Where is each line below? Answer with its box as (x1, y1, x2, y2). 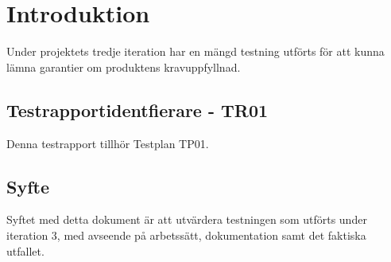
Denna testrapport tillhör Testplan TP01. (6, 135, 209, 151)
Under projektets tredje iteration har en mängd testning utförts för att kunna (6, 43, 385, 60)
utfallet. (6, 242, 45, 259)
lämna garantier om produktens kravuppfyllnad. (6, 58, 241, 75)
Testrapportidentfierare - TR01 (6, 97, 269, 122)
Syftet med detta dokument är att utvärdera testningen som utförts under (6, 211, 367, 228)
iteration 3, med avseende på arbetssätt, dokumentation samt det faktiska (6, 226, 366, 243)
